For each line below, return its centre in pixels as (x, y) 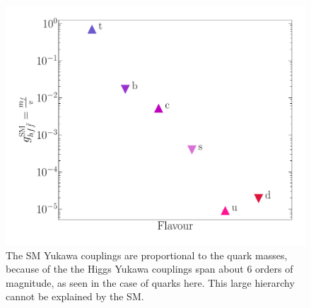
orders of (274, 269)
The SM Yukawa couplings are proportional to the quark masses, (147, 255)
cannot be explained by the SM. (75, 296)
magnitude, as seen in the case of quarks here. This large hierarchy (150, 282)
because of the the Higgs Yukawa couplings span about (125, 269)
